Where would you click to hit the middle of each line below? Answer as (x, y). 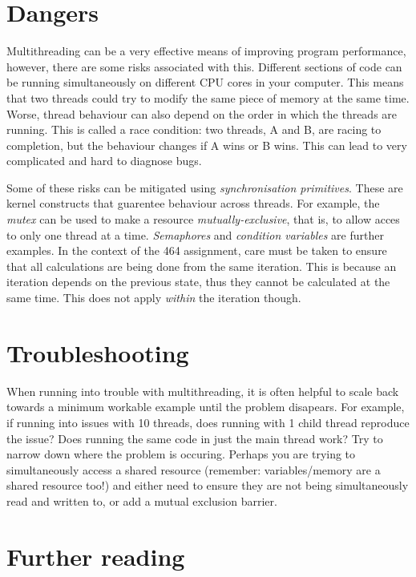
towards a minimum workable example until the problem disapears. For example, (206, 407)
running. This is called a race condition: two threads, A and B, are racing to (194, 129)
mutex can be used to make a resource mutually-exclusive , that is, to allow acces (203, 219)
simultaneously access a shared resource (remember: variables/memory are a (194, 469)
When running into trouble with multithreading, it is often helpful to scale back (203, 391)
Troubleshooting (98, 352)
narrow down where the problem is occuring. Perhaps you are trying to (181, 454)
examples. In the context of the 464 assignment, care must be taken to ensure (197, 250)
